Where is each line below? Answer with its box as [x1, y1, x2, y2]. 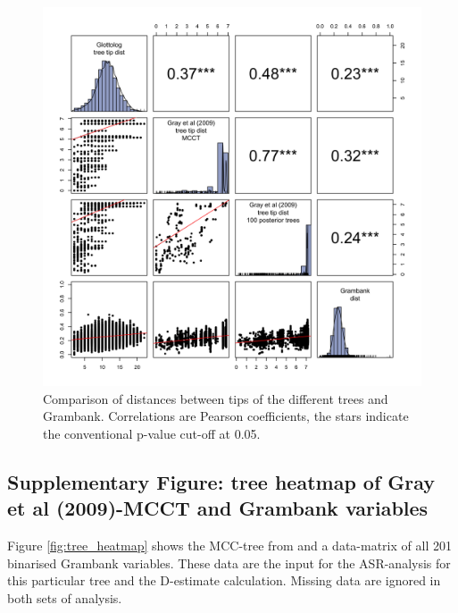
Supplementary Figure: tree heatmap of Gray [7, 467, 436, 495]
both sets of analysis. [7, 588, 122, 607]
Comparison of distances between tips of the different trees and [43, 389, 388, 407]
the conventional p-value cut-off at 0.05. [43, 424, 261, 442]
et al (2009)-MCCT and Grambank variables [7, 494, 429, 522]
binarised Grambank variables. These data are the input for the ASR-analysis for [7, 553, 451, 572]
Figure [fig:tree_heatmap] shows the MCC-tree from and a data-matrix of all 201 [7, 535, 452, 554]
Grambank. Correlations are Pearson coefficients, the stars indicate [43, 407, 409, 425]
